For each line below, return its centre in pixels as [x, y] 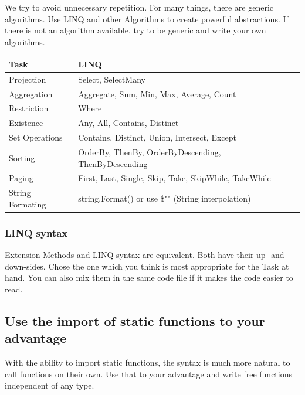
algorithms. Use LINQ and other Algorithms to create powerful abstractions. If [147, 18]
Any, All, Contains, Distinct [128, 123]
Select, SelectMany [112, 79]
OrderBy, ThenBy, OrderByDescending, [150, 151]
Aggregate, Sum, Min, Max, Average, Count [157, 93]
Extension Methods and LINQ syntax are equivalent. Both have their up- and [145, 255]
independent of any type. [50, 385]
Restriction [29, 108]
